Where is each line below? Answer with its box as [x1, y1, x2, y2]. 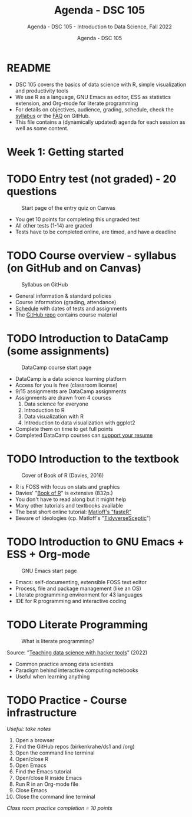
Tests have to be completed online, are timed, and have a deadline [15, 228, 177, 235]
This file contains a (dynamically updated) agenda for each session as [15, 118, 186, 126]
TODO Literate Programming [6, 618, 148, 631]
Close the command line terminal [15, 793, 96, 800]
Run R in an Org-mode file [15, 780, 79, 788]
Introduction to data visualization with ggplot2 [24, 419, 135, 426]
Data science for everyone [24, 400, 89, 407]
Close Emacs [15, 787, 48, 794]
